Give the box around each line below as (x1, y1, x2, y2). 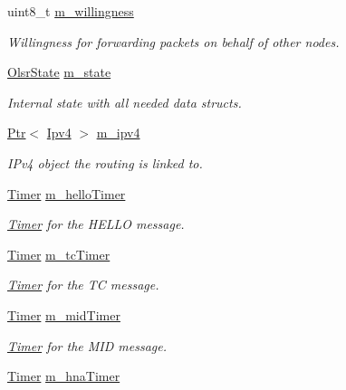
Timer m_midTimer (7, 305, 120, 324)
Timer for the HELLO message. (7, 214, 185, 233)
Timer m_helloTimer (7, 184, 126, 203)
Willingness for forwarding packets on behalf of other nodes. (7, 32, 340, 51)
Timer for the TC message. (7, 275, 159, 294)
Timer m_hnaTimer (7, 366, 120, 385)
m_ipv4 (96, 123, 140, 142)
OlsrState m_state (7, 62, 111, 81)
